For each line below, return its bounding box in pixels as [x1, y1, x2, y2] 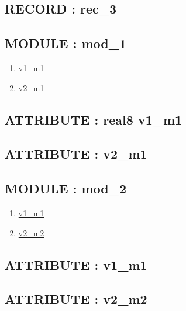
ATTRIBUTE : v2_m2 [5, 290, 147, 308]
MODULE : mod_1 [5, 34, 126, 52]
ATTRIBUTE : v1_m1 [5, 255, 147, 273]
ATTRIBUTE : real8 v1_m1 [5, 110, 182, 128]
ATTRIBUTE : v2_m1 [5, 145, 147, 163]
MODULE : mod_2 [5, 179, 126, 198]
